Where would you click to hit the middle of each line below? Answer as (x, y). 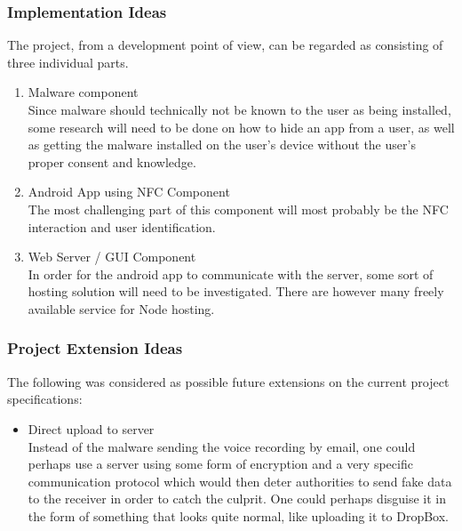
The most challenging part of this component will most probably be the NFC (238, 209)
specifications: (45, 399)
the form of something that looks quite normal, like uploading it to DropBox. (238, 515)
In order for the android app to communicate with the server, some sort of (231, 274)
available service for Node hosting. (121, 308)
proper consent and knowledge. (112, 161)
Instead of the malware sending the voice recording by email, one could (222, 446)
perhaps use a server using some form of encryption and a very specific (220, 464)
